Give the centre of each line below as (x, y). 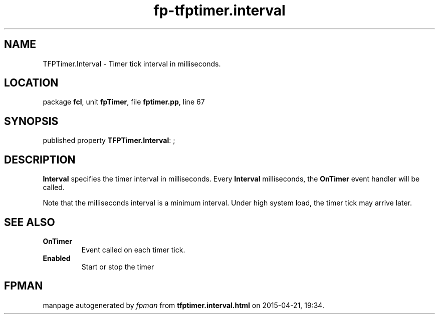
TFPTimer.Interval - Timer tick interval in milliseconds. (132, 63)
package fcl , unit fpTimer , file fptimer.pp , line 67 (124, 102)
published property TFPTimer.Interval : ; (109, 140)
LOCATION (31, 83)
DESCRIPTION (40, 159)
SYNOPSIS (31, 121)
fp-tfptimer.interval (220, 10)
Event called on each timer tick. (133, 249)
